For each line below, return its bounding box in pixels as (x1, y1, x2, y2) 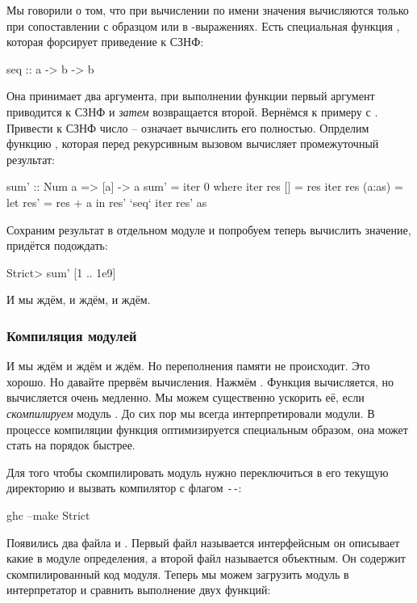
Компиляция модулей (6, 325, 137, 345)
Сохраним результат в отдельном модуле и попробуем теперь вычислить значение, (6, 221, 411, 238)
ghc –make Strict (6, 506, 90, 523)
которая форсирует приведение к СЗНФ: (6, 33, 204, 50)
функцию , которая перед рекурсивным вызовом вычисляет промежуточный (6, 135, 379, 152)
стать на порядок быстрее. (6, 436, 136, 453)
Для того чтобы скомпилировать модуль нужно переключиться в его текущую (6, 463, 389, 480)
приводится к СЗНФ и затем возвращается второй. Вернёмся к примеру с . (6, 103, 378, 120)
